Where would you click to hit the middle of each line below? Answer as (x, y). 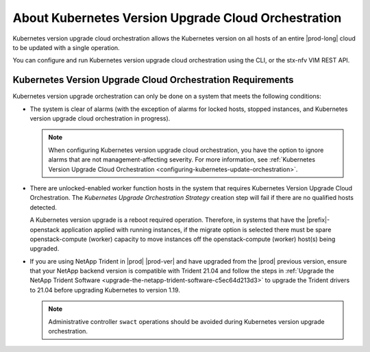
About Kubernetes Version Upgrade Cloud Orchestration (177, 18)
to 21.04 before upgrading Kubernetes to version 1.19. (105, 290)
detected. (44, 207)
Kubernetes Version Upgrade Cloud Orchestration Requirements (153, 80)
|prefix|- (318, 220)
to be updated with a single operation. (66, 47)
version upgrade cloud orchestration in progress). (100, 118)
